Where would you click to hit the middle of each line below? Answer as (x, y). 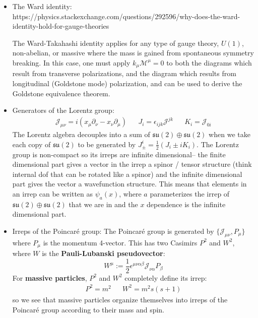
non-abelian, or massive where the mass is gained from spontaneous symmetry (133, 53)
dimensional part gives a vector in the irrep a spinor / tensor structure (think (132, 164)
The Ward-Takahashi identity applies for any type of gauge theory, (116, 43)
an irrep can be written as (53, 193)
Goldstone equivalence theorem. (61, 93)
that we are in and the (103, 204)
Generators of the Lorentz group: (63, 110)
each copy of (31, 144)
